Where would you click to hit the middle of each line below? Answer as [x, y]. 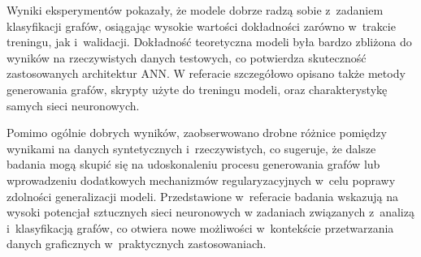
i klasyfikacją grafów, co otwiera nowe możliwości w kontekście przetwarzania [200, 227]
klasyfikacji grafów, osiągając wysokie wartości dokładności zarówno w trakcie [201, 26]
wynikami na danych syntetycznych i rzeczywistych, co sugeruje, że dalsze [191, 148]
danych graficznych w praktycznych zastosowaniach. [137, 244]
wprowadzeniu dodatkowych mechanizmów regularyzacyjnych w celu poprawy [201, 180]
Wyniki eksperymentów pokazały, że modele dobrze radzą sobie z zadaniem [195, 10]
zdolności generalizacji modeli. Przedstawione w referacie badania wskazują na [203, 196]
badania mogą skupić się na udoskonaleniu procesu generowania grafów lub [193, 164]
